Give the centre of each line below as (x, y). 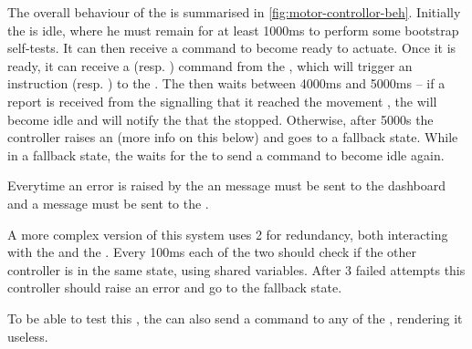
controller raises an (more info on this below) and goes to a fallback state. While (233, 137)
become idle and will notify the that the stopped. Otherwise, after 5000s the (220, 119)
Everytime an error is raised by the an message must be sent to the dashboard (227, 185)
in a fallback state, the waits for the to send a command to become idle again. (226, 154)
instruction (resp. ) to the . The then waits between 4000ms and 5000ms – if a (226, 83)
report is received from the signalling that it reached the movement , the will (222, 101)
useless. (28, 336)
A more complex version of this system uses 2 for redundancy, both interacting (228, 234)
